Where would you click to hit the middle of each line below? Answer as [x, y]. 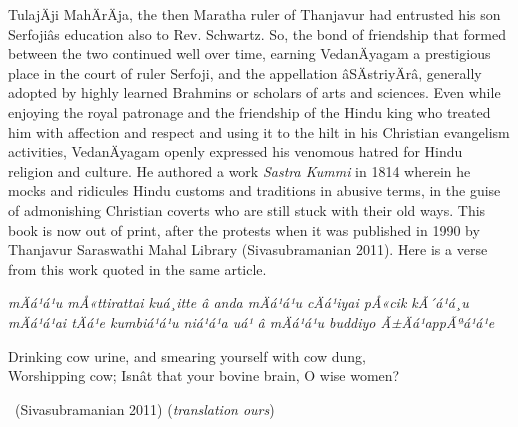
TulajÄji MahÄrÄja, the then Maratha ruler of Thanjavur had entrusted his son [254, 14]
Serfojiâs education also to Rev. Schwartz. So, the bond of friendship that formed [257, 33]
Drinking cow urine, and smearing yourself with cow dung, [187, 355]
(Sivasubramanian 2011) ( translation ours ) [144, 408]
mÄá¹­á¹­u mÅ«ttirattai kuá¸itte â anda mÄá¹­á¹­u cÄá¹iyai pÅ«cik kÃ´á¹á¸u [238, 302]
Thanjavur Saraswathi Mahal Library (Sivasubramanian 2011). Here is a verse [248, 249]
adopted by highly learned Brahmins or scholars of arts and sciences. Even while [254, 92]
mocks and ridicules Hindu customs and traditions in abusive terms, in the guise [254, 190]
